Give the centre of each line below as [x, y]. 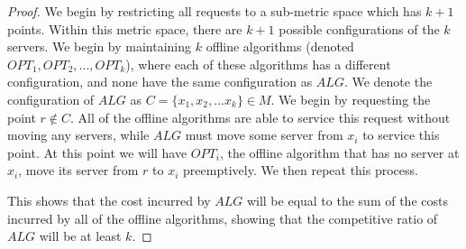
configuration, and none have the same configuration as [160, 82]
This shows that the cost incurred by [109, 200]
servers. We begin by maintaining [100, 46]
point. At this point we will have [97, 152]
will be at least [80, 236]
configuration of [51, 99]
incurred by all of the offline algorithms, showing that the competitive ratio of [223, 218]
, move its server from [78, 170]
